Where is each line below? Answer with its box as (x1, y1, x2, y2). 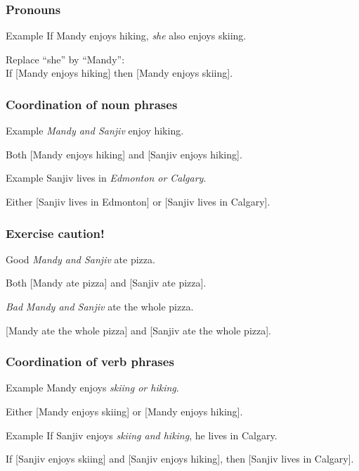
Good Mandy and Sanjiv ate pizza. (6, 251, 155, 266)
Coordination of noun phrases (6, 95, 178, 113)
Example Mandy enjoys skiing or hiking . (6, 380, 179, 395)
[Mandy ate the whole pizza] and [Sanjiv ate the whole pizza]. (6, 322, 272, 337)
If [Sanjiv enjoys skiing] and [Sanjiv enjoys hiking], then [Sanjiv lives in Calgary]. (6, 451, 354, 466)
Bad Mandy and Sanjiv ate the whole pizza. (6, 299, 194, 313)
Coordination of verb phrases (6, 353, 174, 370)
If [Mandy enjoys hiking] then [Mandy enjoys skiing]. (6, 65, 233, 80)
